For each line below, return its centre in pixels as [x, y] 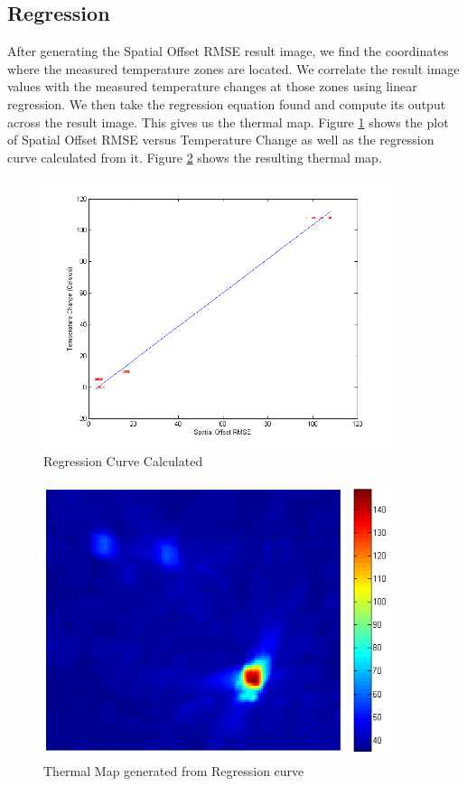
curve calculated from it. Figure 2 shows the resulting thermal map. [195, 157]
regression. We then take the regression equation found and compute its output [227, 103]
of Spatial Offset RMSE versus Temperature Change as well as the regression [221, 140]
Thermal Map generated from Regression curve [174, 770]
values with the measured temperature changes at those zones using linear [212, 86]
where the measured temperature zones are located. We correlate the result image [233, 68]
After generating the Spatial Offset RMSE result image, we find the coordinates [228, 51]
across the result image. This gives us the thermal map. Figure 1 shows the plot [228, 122]
